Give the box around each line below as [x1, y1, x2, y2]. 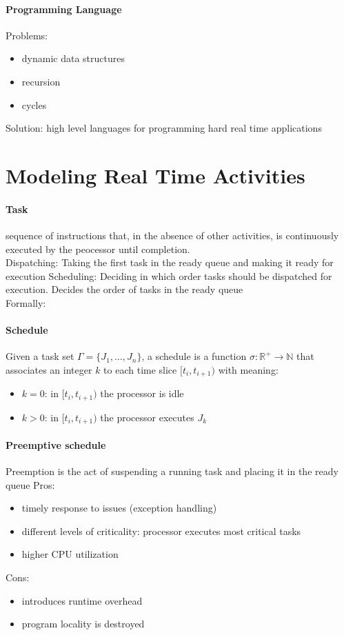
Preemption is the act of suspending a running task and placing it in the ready [6, 464, 338, 478]
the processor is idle [100, 386, 184, 401]
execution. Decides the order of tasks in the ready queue [6, 282, 243, 296]
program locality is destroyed [21, 616, 145, 631]
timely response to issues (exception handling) [21, 501, 217, 515]
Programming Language [6, 1, 122, 16]
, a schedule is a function [141, 349, 247, 363]
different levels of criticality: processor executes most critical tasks [21, 523, 301, 538]
